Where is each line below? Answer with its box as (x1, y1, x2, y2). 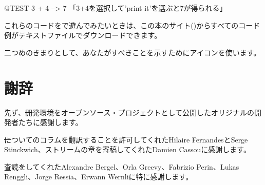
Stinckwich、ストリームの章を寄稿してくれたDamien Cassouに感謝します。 (4, 144, 251, 155)
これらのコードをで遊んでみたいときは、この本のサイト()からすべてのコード (4, 19, 260, 30)
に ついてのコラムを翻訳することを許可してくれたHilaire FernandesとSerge (4, 134, 248, 145)
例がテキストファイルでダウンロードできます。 (4, 30, 162, 40)
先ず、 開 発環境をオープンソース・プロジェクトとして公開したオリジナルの (4, 107, 255, 117)
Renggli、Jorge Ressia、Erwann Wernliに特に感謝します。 (4, 171, 193, 182)
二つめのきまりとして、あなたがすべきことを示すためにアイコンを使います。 (4, 47, 261, 57)
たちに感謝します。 (18, 117, 83, 128)
